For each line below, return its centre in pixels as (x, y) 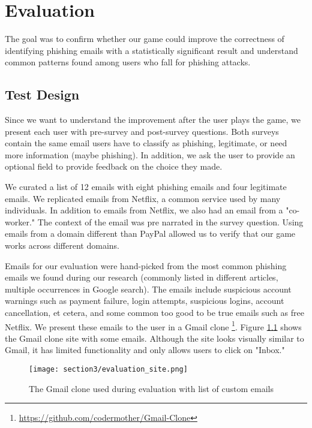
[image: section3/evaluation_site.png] (108, 370)
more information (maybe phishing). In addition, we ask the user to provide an (150, 154)
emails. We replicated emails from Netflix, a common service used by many (143, 198)
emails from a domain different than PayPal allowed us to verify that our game (150, 233)
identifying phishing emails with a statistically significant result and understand (151, 50)
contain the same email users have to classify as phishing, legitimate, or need (146, 143)
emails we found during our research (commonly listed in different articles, (142, 277)
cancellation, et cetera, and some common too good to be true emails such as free (154, 313)
